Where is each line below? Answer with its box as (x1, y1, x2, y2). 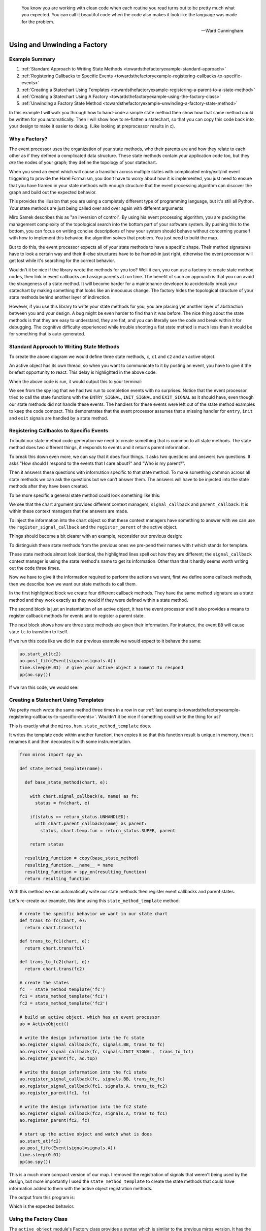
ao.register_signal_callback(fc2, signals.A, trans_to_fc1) (19, 1111, 168, 1116)
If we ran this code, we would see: (9, 684, 79, 690)
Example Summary (9, 56, 56, 63)
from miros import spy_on (19, 752, 82, 758)
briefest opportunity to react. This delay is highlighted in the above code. (9, 369, 157, 375)
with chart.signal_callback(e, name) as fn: (30, 793, 139, 799)
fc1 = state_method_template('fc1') (19, 994, 108, 999)
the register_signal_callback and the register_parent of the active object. (9, 524, 178, 530)
